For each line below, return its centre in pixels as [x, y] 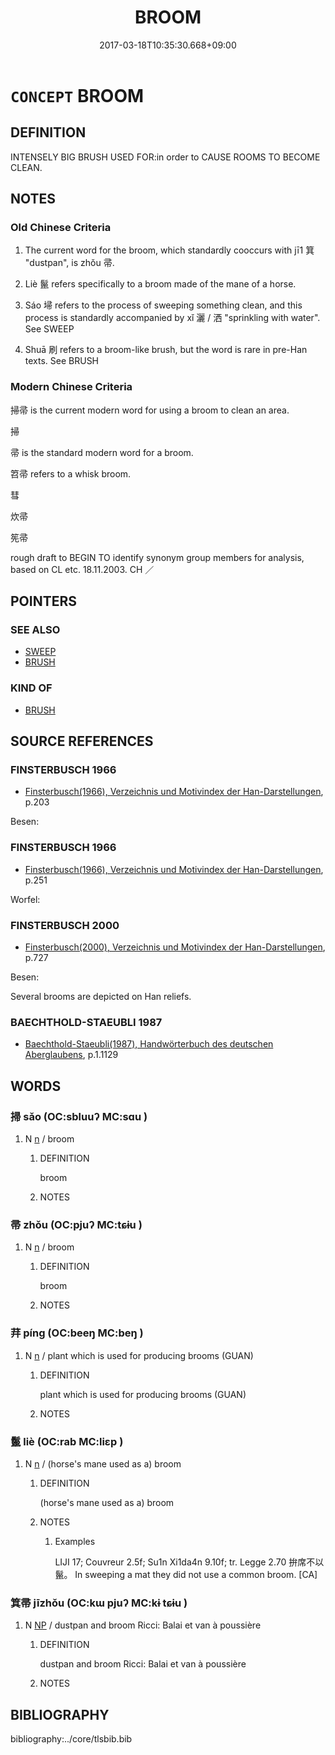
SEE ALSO [35, 630]
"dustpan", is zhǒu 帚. [69, 263]
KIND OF [31, 688]
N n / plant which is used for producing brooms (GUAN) [139, 1355]
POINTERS [44, 601]
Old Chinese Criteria [61, 228]
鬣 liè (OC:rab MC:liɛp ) [67, 1441]
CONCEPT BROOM [77, 95]
